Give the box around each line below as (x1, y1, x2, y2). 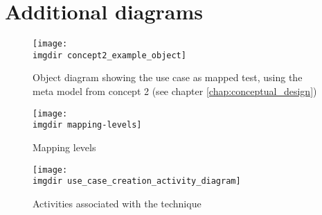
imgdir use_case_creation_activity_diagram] (33, 176, 241, 187)
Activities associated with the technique (33, 196, 202, 210)
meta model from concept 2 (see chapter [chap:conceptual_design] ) (33, 84, 317, 98)
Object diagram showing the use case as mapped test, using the (33, 70, 303, 85)
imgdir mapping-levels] (33, 120, 142, 130)
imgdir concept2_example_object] (33, 50, 186, 60)
